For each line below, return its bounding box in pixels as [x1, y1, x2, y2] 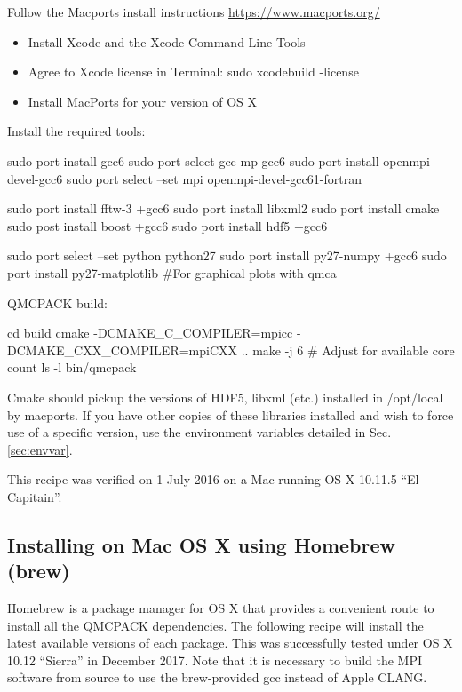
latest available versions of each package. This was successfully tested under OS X [7, 633, 453, 652]
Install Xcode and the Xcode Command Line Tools [28, 32, 306, 51]
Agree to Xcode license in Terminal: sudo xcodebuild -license [28, 62, 359, 81]
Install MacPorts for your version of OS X [28, 91, 258, 110]
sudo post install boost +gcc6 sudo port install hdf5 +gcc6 [7, 216, 328, 235]
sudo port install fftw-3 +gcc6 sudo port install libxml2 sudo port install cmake [7, 199, 440, 218]
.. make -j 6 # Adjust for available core [241, 340, 455, 359]
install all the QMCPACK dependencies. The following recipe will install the [7, 616, 424, 634]
